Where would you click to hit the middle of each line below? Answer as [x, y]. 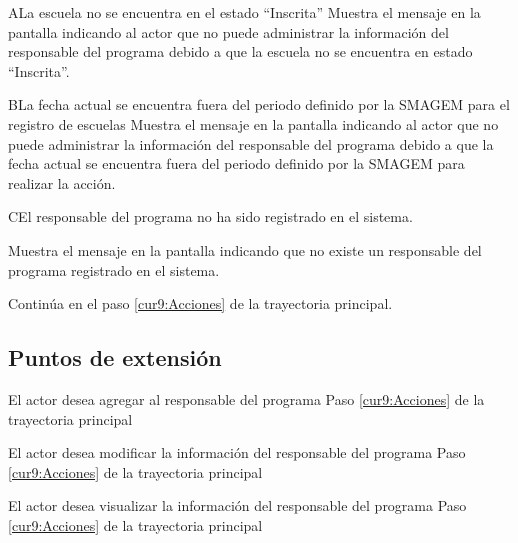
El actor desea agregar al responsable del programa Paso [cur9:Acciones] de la [246, 398]
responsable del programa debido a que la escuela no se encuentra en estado [240, 51]
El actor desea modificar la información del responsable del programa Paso [237, 452]
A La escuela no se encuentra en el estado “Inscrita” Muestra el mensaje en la [244, 12]
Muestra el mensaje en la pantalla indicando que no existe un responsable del [245, 249]
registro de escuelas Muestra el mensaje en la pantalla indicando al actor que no [253, 123]
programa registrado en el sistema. [114, 269]
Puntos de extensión [115, 357]
